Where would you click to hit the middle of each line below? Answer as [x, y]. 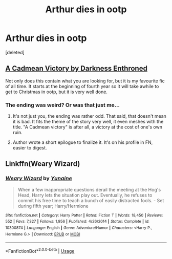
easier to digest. [30, 148]
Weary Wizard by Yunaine [39, 179]
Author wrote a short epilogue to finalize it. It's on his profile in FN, [83, 142]
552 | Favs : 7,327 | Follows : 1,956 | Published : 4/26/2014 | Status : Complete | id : [77, 222]
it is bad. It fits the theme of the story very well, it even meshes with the [88, 122]
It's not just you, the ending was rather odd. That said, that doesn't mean [89, 116]
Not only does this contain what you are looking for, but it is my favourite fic [85, 81]
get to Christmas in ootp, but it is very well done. [56, 92]
